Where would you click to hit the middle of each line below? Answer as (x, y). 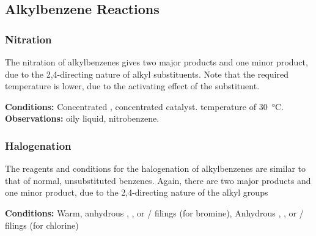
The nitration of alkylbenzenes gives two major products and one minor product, (156, 62)
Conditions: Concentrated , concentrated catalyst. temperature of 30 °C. (144, 106)
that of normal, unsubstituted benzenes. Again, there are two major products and (158, 180)
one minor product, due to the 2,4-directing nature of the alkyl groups (137, 192)
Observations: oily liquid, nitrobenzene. (82, 118)
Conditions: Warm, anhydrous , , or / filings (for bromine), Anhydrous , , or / (154, 212)
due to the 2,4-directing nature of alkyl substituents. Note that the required (147, 74)
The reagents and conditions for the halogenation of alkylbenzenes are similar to (156, 168)
